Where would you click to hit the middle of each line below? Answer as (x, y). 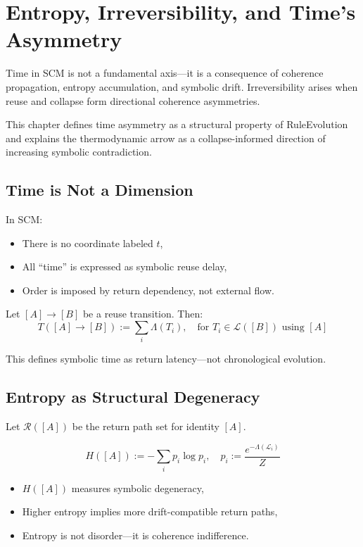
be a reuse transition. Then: (143, 314)
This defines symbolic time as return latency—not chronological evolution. (166, 359)
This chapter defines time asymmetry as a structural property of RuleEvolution (177, 124)
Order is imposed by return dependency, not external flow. (148, 290)
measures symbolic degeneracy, (138, 488)
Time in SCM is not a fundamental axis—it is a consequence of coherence (165, 73)
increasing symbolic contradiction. (79, 152)
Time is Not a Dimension (100, 190)
